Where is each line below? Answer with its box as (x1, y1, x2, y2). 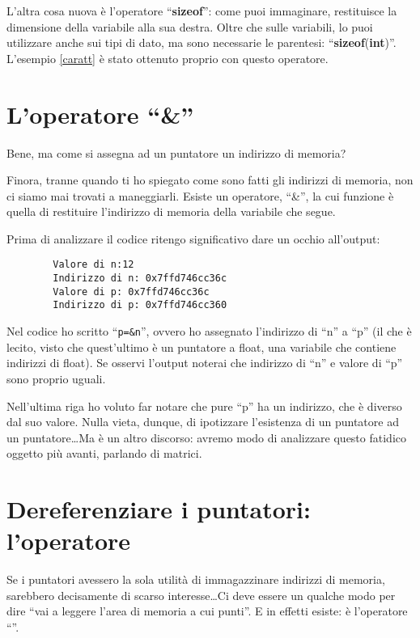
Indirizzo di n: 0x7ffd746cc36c (53, 273, 227, 285)
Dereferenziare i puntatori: (6, 492, 311, 526)
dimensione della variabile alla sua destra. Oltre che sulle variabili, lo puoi (6, 18, 373, 35)
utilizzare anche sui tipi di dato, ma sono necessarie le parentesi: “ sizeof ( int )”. (6, 34, 397, 51)
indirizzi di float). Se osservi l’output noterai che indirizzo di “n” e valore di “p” (6, 354, 403, 371)
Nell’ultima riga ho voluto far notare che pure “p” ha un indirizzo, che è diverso (6, 397, 402, 414)
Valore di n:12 (53, 259, 134, 271)
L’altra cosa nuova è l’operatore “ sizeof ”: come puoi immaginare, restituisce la (6, 2, 397, 19)
